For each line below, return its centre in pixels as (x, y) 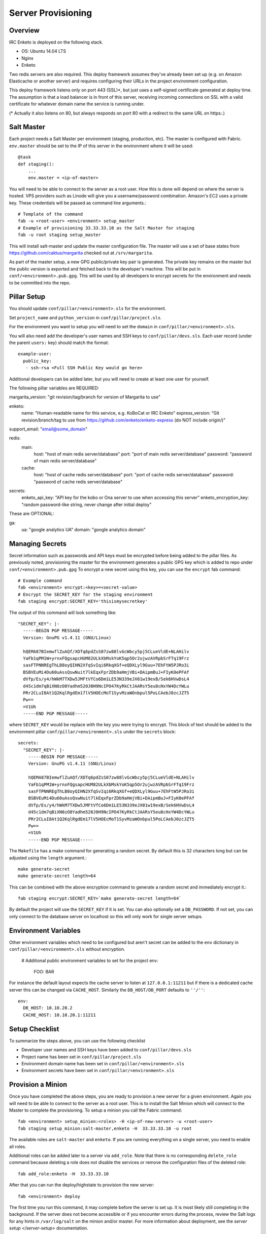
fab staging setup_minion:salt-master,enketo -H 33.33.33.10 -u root (105, 1128)
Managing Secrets (38, 544)
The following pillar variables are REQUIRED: (54, 388)
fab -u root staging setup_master (59, 235)
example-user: (35, 354)
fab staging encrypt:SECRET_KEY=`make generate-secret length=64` (100, 899)
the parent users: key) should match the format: (59, 343)
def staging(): (36, 164)
